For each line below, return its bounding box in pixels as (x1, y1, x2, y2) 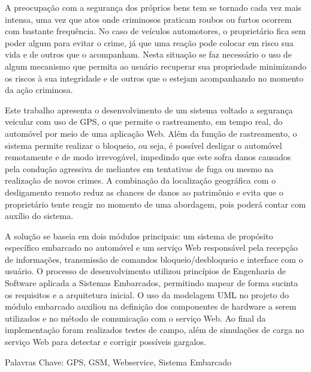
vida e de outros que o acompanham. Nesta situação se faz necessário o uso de (5, 48, 292, 61)
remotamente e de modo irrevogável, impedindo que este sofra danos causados (5, 151, 291, 163)
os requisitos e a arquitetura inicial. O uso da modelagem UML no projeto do (5, 288, 289, 301)
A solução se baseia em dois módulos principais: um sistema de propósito (5, 229, 273, 242)
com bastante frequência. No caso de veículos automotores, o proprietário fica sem (5, 25, 306, 37)
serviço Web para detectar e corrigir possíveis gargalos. (5, 335, 206, 348)
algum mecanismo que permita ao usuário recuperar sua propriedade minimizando (5, 59, 307, 72)
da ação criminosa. (5, 83, 73, 96)
